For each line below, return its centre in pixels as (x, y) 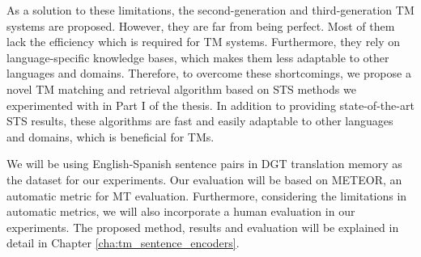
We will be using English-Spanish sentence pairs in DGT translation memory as (204, 164)
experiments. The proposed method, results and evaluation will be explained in (203, 227)
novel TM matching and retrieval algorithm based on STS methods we (181, 88)
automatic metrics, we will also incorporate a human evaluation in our (181, 211)
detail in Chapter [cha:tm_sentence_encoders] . (123, 243)
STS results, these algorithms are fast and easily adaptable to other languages (200, 121)
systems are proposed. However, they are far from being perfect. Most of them (201, 25)
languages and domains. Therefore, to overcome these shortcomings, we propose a (209, 73)
